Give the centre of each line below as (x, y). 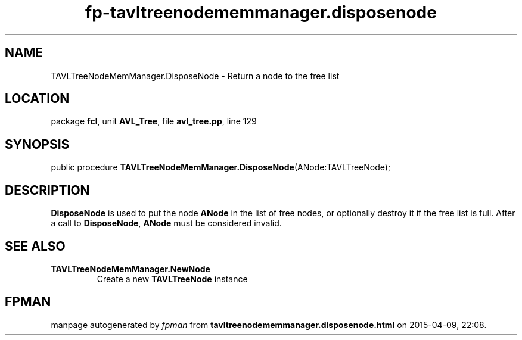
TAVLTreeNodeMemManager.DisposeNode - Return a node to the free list (195, 76)
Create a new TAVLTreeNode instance (172, 279)
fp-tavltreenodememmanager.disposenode (261, 13)
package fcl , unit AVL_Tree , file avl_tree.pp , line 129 (154, 121)
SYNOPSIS (37, 144)
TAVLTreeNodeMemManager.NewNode (130, 269)
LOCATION (37, 99)
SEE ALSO (35, 246)
